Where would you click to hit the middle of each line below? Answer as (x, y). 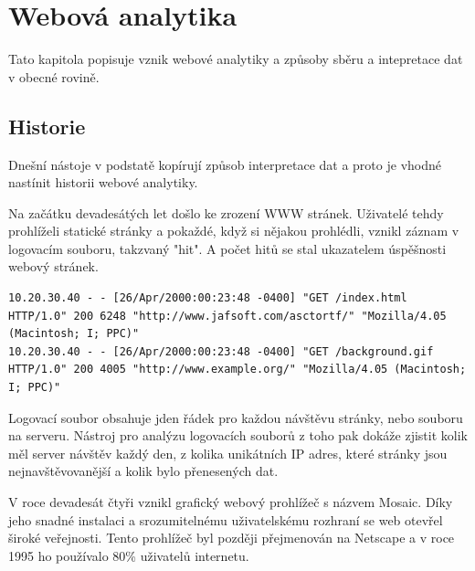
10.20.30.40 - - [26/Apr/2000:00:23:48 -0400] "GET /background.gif (221, 351)
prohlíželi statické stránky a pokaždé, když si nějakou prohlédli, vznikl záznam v (234, 231)
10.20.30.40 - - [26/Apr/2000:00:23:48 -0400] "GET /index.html (208, 298)
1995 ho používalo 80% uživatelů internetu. (129, 555)
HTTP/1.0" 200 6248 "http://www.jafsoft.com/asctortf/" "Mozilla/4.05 (227, 316)
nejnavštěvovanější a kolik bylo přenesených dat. (143, 471)
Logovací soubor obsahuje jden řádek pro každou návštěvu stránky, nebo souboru (236, 417)
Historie (47, 126)
